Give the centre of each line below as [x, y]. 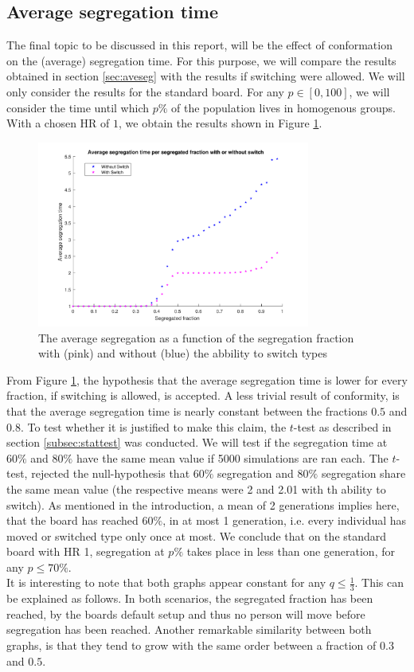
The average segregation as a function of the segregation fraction [196, 337]
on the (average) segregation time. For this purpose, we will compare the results [201, 60]
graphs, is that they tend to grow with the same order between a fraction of [191, 645]
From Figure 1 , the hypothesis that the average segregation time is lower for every [207, 379]
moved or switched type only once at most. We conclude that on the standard [197, 535]
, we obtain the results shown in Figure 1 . [221, 123]
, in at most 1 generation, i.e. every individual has [285, 520]
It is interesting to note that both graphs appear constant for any [166, 582]
